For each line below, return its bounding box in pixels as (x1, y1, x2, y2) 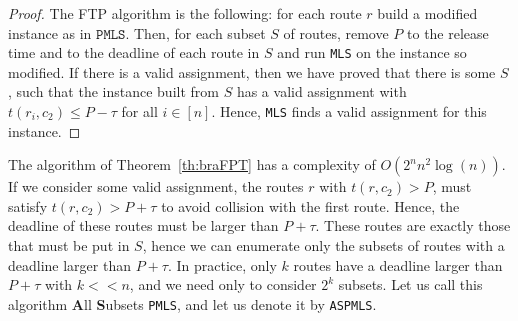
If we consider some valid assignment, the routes (8, 176, 304, 197)
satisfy (8, 195, 48, 216)
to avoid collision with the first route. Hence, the (161, 195, 460, 216)
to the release (407, 22, 489, 43)
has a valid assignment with (236, 81, 407, 102)
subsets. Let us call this (338, 274, 483, 295)
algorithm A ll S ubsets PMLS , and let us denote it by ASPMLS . (8, 293, 377, 314)
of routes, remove (283, 22, 389, 43)
